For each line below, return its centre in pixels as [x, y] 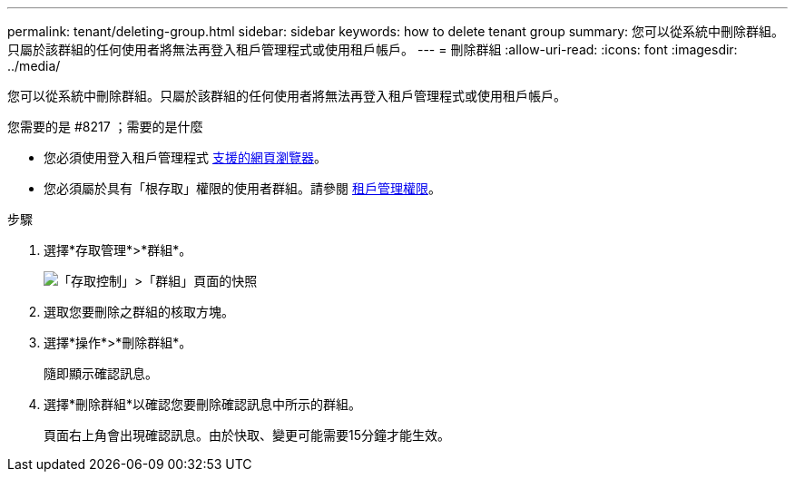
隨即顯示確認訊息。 [101, 373]
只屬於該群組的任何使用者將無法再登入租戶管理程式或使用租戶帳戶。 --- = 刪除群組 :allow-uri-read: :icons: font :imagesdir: [373, 49]
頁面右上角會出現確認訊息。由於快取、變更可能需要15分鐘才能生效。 [247, 435]
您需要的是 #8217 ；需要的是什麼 [105, 127]
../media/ [34, 66]
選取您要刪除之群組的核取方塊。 [139, 312]
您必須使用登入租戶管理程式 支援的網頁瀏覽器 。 [185, 157]
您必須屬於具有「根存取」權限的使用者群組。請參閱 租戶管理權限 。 [242, 188]
